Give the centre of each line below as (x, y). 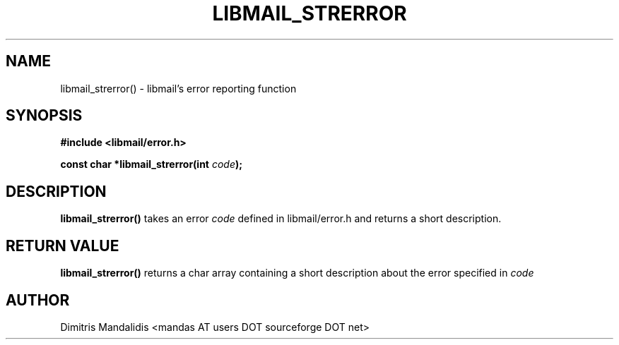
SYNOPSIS (44, 116)
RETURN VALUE (63, 246)
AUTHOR (38, 300)
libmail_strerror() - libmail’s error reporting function (178, 88)
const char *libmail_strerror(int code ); (152, 164)
